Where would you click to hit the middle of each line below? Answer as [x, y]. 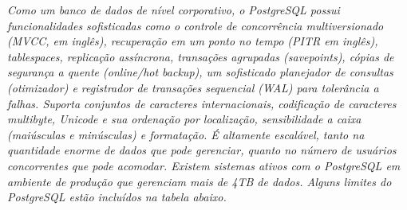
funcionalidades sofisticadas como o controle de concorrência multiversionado [196, 25]
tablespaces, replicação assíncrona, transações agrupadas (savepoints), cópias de [201, 56]
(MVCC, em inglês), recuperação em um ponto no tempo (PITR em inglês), [193, 41]
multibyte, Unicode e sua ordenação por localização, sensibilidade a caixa [184, 119]
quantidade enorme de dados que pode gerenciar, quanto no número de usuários [202, 150]
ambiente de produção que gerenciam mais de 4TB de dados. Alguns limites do [200, 181]
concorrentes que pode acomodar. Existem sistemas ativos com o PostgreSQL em [204, 165]
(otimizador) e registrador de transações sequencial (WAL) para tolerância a [193, 87]
